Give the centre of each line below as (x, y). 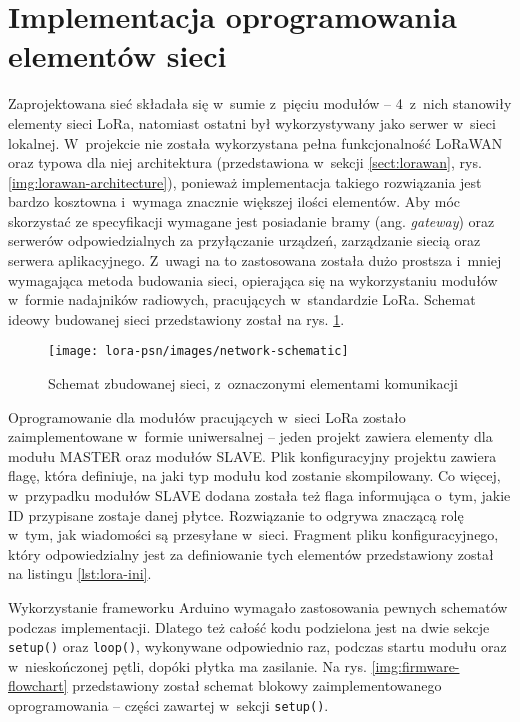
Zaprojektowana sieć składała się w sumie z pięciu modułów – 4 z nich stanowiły (260, 103)
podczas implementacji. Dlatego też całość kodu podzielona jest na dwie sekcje (249, 626)
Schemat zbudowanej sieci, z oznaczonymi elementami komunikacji (253, 383)
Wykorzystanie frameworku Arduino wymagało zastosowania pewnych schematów (258, 607)
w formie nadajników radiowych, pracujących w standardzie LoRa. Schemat (242, 299)
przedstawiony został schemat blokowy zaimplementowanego (257, 685)
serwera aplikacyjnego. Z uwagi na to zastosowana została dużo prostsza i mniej (255, 260)
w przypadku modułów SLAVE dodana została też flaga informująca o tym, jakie (259, 495)
